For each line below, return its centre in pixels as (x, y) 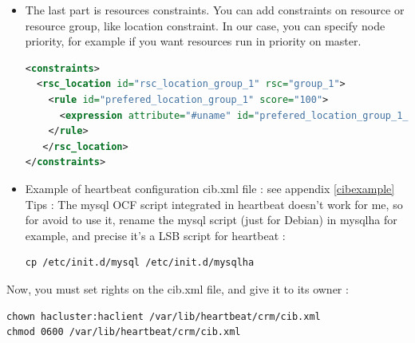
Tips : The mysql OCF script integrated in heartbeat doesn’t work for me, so (214, 204)
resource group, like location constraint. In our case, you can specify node (205, 25)
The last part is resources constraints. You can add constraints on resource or (215, 10)
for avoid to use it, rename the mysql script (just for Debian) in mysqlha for (211, 220)
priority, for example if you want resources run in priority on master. (193, 41)
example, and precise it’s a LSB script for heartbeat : (155, 235)
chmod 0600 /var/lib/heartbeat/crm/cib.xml (124, 332)
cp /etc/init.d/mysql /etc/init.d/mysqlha (140, 263)
